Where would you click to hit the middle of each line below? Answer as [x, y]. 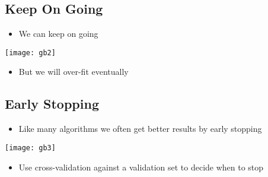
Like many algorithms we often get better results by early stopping [140, 129]
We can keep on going [58, 34]
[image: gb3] [30, 148]
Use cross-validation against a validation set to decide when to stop [141, 167]
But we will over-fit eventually [74, 72]
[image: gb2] [30, 53]
